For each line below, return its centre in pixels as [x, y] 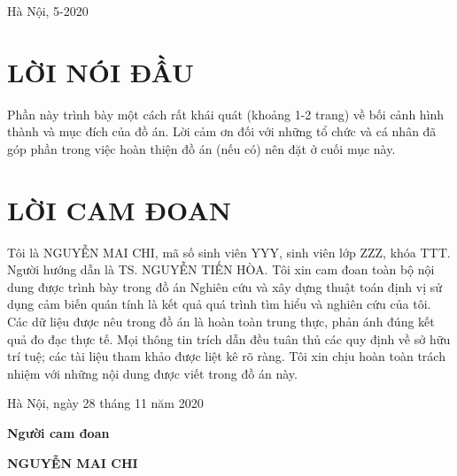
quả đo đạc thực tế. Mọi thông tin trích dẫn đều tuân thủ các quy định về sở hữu [229, 338]
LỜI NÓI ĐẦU [101, 71]
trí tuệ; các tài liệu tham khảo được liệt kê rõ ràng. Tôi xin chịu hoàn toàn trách [226, 356]
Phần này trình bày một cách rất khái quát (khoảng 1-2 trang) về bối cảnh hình [226, 114]
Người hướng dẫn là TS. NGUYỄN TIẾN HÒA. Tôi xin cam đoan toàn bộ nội [221, 269]
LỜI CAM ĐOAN [119, 209]
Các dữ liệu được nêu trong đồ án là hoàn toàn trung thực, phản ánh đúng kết [221, 321]
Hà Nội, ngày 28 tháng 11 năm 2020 [105, 403]
